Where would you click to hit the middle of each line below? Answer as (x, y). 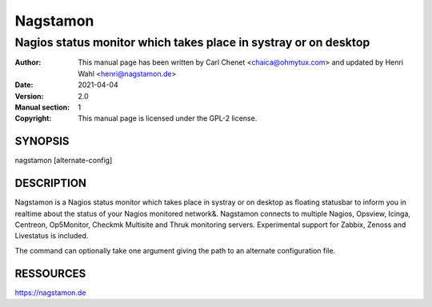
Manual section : (42, 107)
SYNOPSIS (42, 141)
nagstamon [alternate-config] (64, 161)
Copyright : (33, 118)
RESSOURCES (50, 273)
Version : (29, 96)
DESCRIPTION (51, 183)
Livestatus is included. (52, 236)
